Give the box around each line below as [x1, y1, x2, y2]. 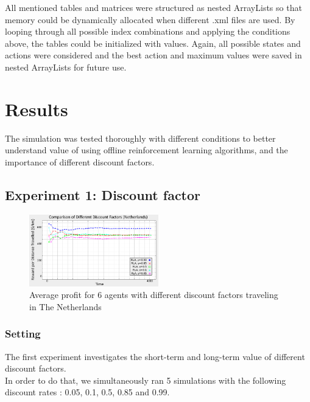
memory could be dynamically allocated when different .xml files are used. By [5, 13, 295, 26]
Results [5, 96, 68, 121]
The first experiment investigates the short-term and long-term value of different [5, 350, 305, 362]
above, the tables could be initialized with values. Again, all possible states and [5, 36, 301, 49]
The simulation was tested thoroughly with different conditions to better [5, 131, 276, 144]
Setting [5, 326, 41, 341]
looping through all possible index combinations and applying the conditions [5, 25, 291, 38]
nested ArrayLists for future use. [5, 60, 127, 73]
